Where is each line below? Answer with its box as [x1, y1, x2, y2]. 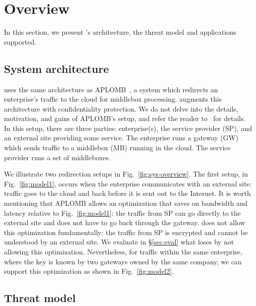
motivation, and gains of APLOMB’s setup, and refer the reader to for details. [4, 113, 246, 123]
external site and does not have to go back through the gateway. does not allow [4, 217, 246, 228]
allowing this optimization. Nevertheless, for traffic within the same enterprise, [4, 246, 243, 257]
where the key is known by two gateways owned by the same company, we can [4, 256, 242, 266]
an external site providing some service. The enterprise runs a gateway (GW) [4, 132, 239, 143]
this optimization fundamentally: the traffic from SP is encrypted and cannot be [4, 227, 248, 237]
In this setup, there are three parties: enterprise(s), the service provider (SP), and [4, 122, 252, 133]
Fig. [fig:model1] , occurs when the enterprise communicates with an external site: [4, 178, 252, 188]
